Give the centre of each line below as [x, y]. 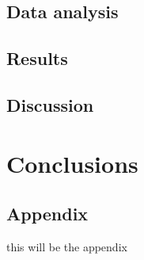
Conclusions [72, 163]
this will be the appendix [67, 246]
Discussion [50, 104]
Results [37, 58]
